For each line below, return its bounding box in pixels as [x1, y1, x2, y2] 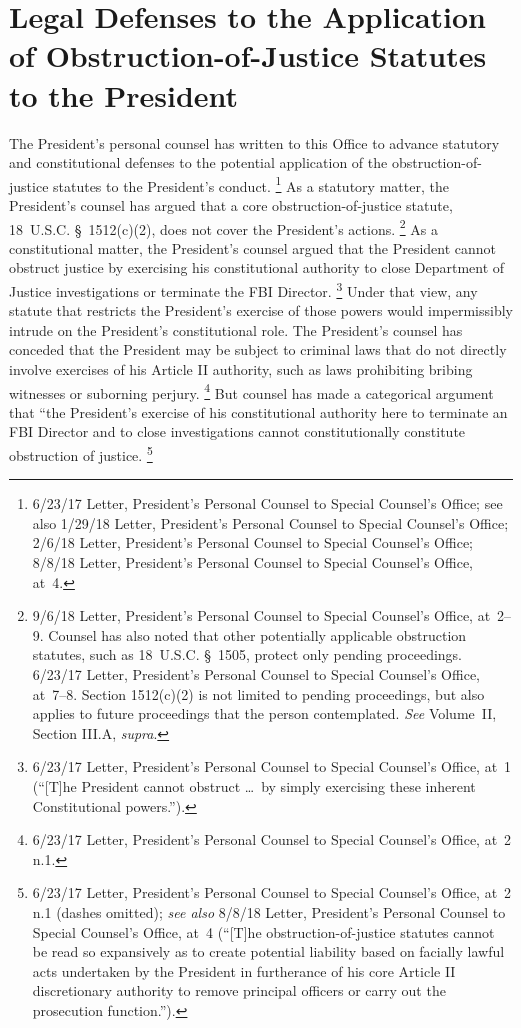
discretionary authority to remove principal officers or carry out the [32, 980, 446, 1001]
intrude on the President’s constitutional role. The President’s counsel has [9, 319, 463, 340]
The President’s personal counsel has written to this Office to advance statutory [9, 132, 500, 153]
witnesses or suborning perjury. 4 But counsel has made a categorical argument [9, 379, 494, 403]
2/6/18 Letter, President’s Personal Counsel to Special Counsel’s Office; [32, 532, 473, 553]
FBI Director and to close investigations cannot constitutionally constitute [9, 421, 466, 442]
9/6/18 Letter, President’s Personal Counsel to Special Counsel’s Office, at [32, 605, 491, 626]
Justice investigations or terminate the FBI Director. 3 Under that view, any [9, 277, 478, 301]
